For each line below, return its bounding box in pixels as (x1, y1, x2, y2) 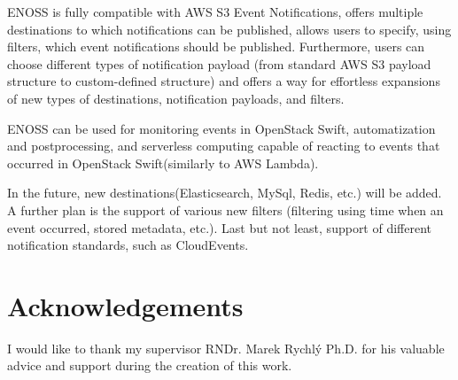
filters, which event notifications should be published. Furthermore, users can (7, 37, 425, 56)
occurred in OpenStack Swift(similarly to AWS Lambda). (7, 153, 319, 172)
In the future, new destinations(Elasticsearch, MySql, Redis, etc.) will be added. (7, 183, 442, 202)
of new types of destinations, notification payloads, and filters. (7, 89, 345, 107)
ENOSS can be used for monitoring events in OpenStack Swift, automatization (7, 119, 436, 137)
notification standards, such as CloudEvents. (7, 236, 249, 254)
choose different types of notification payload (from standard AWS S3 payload (7, 54, 431, 73)
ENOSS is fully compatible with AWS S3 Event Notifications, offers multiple (7, 3, 423, 20)
